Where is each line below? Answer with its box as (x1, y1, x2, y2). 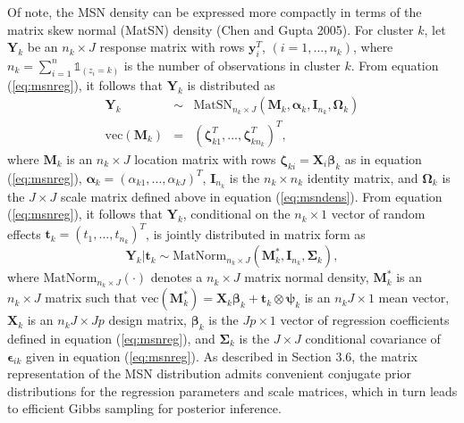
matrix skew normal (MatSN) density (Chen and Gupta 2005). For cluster (7, 20, 414, 38)
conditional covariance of (305, 328, 441, 347)
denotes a (150, 268, 203, 286)
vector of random (331, 204, 426, 223)
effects (7, 224, 41, 243)
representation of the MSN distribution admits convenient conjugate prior (7, 364, 411, 383)
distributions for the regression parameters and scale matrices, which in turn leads (7, 381, 458, 400)
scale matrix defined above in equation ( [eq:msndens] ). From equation (60, 187, 443, 205)
